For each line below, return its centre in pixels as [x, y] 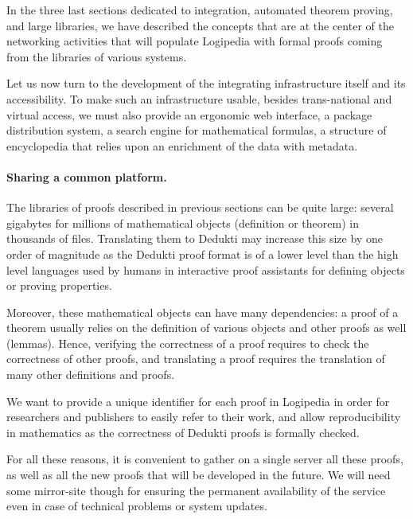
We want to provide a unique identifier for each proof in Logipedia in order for [198, 401]
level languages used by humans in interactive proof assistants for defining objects [206, 269]
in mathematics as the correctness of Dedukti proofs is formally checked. [183, 432]
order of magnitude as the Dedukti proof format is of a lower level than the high [203, 254]
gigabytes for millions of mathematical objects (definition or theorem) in [183, 222]
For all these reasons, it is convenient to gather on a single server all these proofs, [205, 459]
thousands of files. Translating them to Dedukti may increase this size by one [195, 238]
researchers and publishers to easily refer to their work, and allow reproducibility [204, 417]
